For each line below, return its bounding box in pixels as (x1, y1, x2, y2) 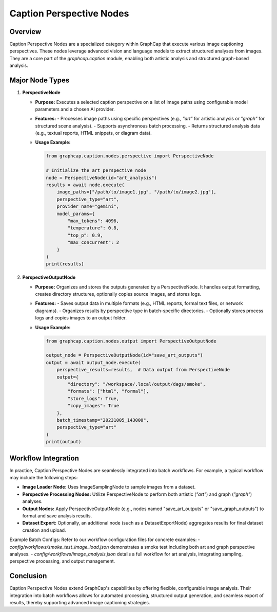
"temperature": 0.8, (67, 225, 120, 231)
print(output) (46, 439, 82, 445)
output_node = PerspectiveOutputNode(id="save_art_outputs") (46, 352, 203, 358)
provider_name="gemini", (56, 204, 120, 209)
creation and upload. (22, 527, 66, 533)
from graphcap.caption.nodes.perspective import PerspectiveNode (46, 153, 214, 159)
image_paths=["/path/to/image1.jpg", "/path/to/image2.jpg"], (56, 189, 216, 195)
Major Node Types (9, 76, 70, 85)
